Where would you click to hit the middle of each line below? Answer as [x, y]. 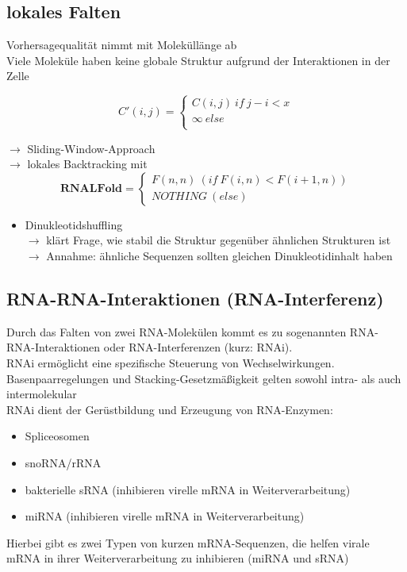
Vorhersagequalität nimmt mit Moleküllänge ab [122, 45]
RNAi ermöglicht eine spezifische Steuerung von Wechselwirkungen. [171, 362]
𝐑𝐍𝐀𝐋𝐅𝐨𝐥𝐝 [91, 188]
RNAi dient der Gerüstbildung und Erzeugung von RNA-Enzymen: [170, 409]
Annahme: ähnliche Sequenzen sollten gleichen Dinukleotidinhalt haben [219, 255]
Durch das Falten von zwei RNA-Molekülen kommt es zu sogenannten [177, 331]
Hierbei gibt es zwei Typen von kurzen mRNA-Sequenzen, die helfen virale [188, 542]
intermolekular [42, 394]
